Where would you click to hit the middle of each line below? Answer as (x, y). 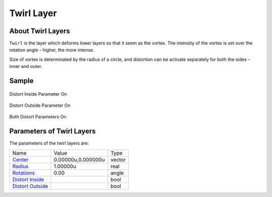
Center (20, 160)
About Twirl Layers (40, 31)
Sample (21, 81)
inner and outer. (26, 67)
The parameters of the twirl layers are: (49, 143)
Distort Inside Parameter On (38, 94)
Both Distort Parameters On (38, 117)
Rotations (24, 173)
